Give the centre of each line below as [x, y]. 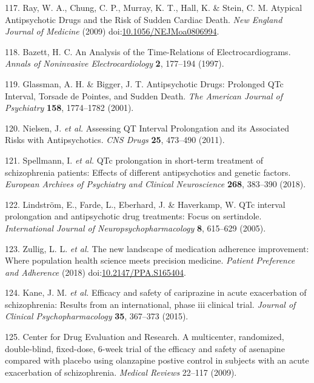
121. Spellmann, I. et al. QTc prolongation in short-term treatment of [134, 160]
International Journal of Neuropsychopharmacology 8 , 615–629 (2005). [135, 228]
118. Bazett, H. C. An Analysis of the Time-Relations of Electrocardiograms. [148, 51]
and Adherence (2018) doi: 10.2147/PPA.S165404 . [95, 272]
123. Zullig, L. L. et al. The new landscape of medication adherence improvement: [157, 248]
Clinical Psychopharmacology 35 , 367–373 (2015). [97, 316]
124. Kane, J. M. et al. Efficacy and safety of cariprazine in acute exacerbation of [156, 292]
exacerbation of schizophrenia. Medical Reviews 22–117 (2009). [121, 372]
